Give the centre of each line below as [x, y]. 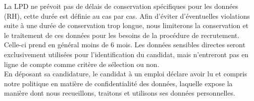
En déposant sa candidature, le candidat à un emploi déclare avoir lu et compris [126, 74]
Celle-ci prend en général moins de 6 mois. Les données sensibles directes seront [125, 45]
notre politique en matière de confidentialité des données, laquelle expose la [118, 83]
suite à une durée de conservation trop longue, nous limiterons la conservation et [126, 25]
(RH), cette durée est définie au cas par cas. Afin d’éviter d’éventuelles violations [127, 16]
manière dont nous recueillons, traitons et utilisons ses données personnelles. [120, 93]
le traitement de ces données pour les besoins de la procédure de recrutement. [122, 35]
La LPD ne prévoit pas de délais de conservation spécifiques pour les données [121, 6]
